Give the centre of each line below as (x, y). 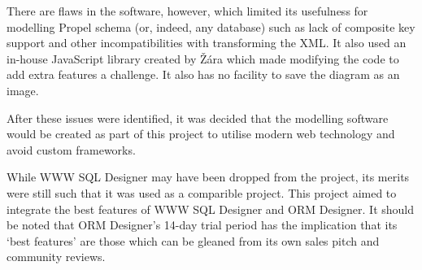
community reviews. (56, 257)
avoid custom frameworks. (71, 149)
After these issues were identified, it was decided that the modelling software (198, 118)
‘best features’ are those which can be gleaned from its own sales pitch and (193, 240)
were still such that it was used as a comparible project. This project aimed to (202, 192)
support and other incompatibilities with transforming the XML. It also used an (207, 43)
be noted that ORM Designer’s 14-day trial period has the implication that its (202, 225)
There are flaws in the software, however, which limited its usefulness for (187, 11)
